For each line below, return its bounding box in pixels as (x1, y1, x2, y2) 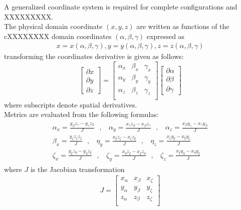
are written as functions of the (136, 21, 229, 31)
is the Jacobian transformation (30, 163, 125, 174)
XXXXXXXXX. (4, 11, 54, 21)
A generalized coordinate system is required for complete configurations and (4, 1, 237, 11)
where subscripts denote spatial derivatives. (4, 99, 137, 109)
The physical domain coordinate (4, 21, 103, 31)
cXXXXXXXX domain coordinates (4, 30, 112, 41)
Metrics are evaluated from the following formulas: (4, 109, 159, 119)
